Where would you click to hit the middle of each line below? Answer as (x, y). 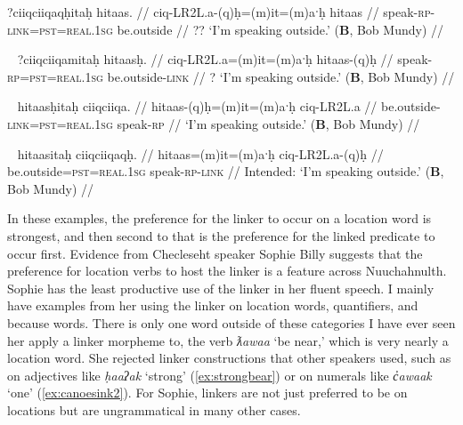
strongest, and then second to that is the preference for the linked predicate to (221, 235)
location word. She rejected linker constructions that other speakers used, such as (229, 358)
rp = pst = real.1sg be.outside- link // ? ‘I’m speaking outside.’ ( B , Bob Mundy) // (231, 76)
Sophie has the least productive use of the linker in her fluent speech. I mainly (221, 288)
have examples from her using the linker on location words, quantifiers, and (213, 305)
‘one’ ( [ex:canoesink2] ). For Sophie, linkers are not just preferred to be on (207, 393)
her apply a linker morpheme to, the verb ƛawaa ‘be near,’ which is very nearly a (228, 340)
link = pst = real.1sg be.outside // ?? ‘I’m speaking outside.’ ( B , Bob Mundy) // (226, 29)
